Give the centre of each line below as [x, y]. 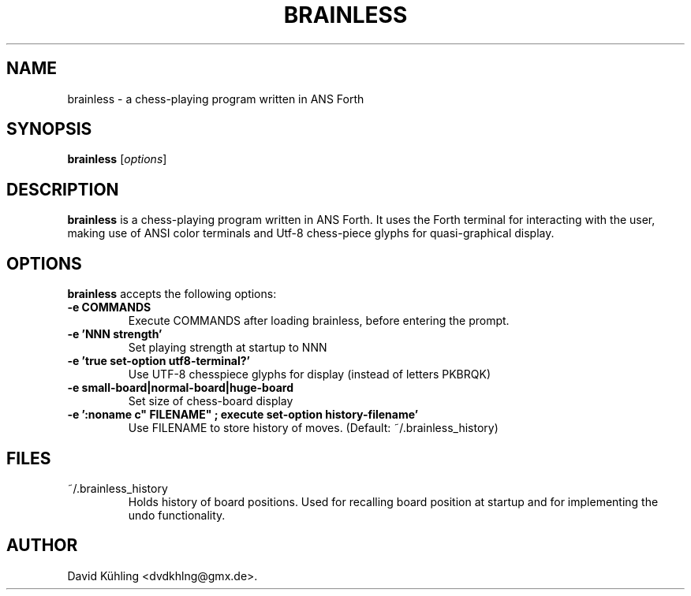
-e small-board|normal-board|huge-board [180, 388]
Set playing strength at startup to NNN [228, 348]
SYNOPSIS [49, 129]
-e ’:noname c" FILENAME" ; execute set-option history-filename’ [243, 415]
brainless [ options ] [117, 159]
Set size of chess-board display [211, 401]
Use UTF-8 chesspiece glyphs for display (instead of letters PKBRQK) [310, 374]
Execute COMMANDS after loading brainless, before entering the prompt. [319, 321]
